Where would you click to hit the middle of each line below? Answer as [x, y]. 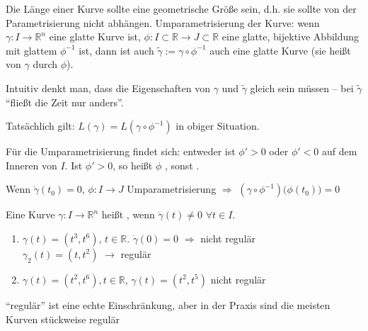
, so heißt [133, 165]
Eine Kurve [30, 214]
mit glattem [31, 50]
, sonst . [182, 165]
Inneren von [31, 165]
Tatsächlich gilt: [40, 126]
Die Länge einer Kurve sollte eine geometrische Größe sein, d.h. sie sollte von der [181, 9]
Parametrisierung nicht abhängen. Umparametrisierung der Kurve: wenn [163, 22]
